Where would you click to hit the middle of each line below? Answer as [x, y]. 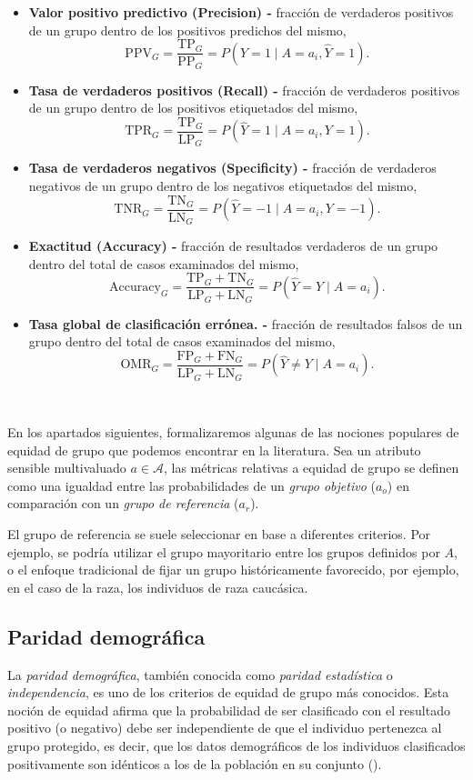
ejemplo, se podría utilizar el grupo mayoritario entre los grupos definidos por [224, 551]
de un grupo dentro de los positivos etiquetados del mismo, [193, 108]
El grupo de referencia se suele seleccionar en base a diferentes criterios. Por [219, 534]
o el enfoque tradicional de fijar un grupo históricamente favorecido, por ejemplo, [233, 570]
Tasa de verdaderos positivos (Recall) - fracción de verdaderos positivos [244, 90]
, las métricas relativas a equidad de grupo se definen [312, 468]
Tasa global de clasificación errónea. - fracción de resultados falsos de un [246, 323]
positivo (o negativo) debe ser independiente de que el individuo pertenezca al [225, 728]
